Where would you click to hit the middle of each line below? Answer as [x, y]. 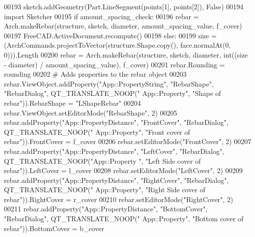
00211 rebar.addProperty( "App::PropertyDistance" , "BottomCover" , [106, 209]
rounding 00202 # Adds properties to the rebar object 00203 [95, 74]
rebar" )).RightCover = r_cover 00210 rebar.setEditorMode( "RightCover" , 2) [119, 199]
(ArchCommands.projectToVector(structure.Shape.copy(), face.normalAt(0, [117, 45]
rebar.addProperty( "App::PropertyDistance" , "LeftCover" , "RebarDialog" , [114, 151]
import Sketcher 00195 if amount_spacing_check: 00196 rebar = [101, 16]
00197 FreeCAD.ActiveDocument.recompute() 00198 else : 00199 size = [110, 35]
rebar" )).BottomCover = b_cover [54, 228]
